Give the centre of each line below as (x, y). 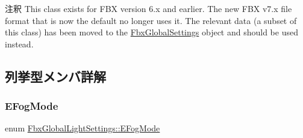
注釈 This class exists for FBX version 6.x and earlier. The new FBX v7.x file (148, 8)
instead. (19, 43)
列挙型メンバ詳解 (55, 76)
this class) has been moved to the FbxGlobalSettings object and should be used (151, 32)
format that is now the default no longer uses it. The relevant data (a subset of (151, 20)
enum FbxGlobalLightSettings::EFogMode (83, 128)
